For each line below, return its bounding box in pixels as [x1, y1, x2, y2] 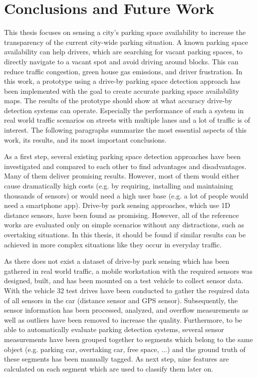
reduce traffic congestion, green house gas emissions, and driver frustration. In [4, 66, 243, 76]
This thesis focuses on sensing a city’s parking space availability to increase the [4, 27, 246, 37]
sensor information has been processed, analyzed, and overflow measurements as [4, 305, 249, 315]
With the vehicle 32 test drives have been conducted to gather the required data [4, 285, 250, 295]
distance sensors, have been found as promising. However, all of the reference [4, 209, 239, 220]
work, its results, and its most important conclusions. [4, 134, 167, 145]
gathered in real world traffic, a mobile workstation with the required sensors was [4, 265, 253, 276]
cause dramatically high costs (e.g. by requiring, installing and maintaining [4, 181, 233, 191]
